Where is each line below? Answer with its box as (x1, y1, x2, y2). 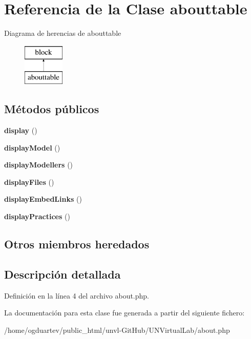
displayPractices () (4, 211, 70, 222)
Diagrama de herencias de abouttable (4, 28, 121, 38)
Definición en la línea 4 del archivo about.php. (4, 290, 149, 301)
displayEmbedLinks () (4, 194, 82, 204)
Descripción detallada (4, 266, 121, 282)
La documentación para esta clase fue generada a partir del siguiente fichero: (4, 307, 245, 318)
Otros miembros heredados (4, 236, 150, 252)
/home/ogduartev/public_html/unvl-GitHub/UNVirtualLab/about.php (4, 324, 230, 335)
